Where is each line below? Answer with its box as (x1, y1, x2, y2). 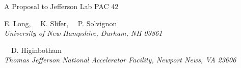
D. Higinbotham (11, 44, 62, 55)
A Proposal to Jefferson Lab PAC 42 (4, 1, 119, 11)
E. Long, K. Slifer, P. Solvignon (4, 18, 117, 28)
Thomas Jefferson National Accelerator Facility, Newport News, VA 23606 (4, 54, 236, 65)
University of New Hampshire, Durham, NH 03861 (4, 28, 163, 38)
